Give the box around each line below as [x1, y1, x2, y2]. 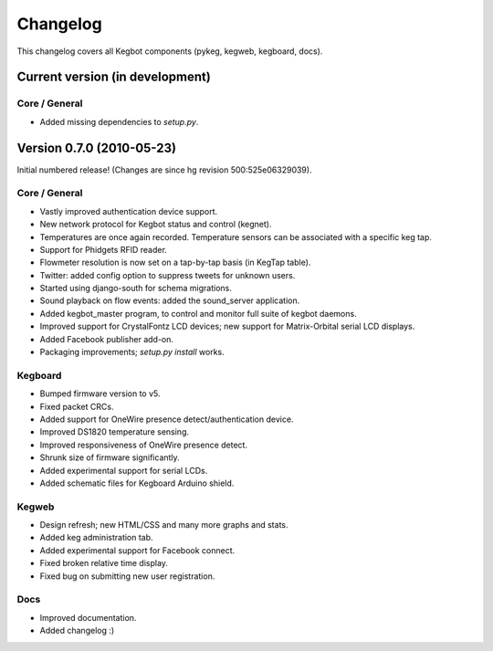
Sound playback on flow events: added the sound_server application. [39, 295, 300, 306]
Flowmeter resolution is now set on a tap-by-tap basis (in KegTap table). [39, 257, 311, 268]
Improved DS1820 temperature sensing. [39, 426, 189, 437]
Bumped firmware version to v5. [39, 388, 161, 399]
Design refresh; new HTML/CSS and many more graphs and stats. [39, 520, 288, 530]
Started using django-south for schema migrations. [39, 283, 233, 294]
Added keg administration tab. [39, 532, 154, 543]
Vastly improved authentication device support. [39, 205, 218, 216]
